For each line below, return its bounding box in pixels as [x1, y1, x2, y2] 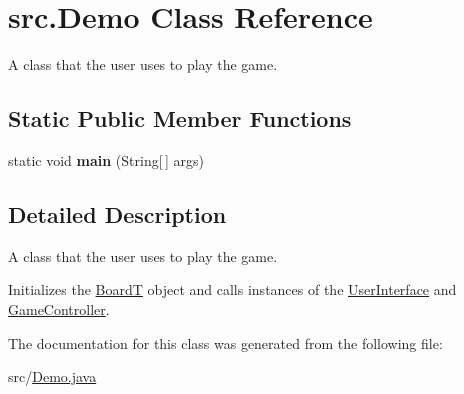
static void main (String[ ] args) [8, 149, 204, 170]
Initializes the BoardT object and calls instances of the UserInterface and [8, 279, 457, 300]
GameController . [8, 298, 110, 319]
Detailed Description [8, 198, 227, 229]
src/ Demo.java [8, 366, 97, 387]
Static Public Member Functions [8, 103, 352, 134]
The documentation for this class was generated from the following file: [8, 332, 443, 353]
